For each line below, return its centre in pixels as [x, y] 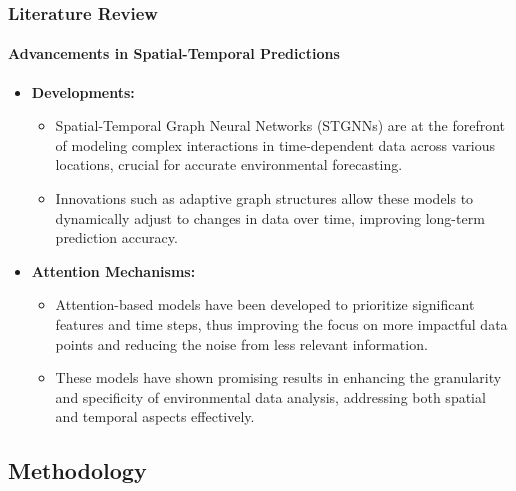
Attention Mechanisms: [113, 270]
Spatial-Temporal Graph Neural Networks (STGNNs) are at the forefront [280, 125]
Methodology [77, 470]
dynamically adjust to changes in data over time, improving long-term [270, 217]
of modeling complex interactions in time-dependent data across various [275, 144]
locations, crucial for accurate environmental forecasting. [229, 164]
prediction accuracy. [116, 237]
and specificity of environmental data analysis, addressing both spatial [270, 396]
